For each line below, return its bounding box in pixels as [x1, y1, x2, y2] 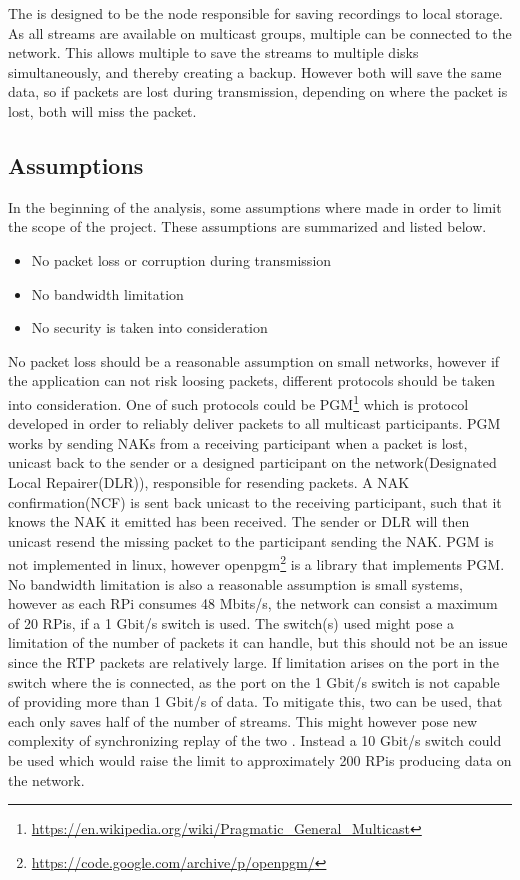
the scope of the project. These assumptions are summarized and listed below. [8, 216, 487, 237]
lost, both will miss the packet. [8, 100, 197, 121]
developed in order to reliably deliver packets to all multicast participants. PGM [8, 413, 501, 434]
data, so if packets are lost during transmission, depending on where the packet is [8, 81, 508, 102]
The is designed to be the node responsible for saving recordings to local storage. [8, 3, 503, 23]
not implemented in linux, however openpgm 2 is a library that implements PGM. [8, 551, 505, 574]
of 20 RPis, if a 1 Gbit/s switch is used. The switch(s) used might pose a [8, 612, 455, 633]
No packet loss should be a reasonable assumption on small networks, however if [8, 350, 500, 371]
